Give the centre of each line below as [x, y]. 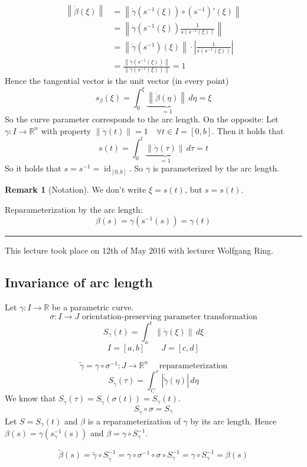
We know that [30, 398]
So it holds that [33, 168]
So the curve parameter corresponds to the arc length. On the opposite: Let [142, 119]
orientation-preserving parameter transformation [169, 317]
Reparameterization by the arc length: [74, 209]
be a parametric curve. [93, 307]
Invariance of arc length [79, 282]
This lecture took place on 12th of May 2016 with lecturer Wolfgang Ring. [139, 250]
